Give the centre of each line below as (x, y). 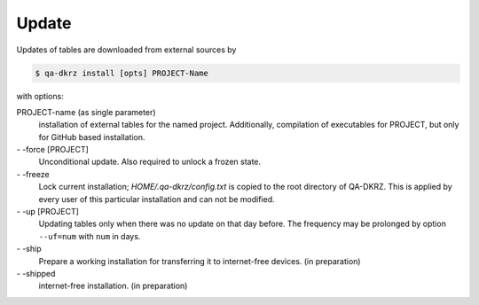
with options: (40, 96)
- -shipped (36, 273)
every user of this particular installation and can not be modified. (157, 199)
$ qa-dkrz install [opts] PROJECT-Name (122, 73)
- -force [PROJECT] (52, 150)
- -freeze (33, 174)
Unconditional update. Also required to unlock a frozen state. (150, 162)
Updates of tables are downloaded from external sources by (126, 50)
